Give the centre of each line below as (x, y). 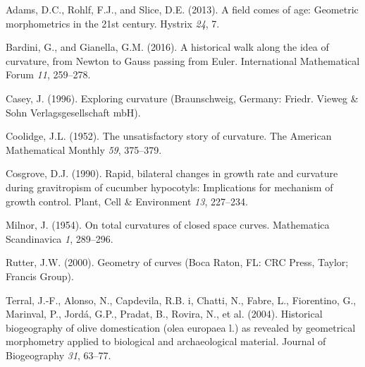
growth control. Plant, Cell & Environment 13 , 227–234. (127, 201)
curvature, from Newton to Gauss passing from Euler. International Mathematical (183, 60)
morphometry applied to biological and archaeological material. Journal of (166, 341)
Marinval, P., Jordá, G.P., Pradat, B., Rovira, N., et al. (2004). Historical (164, 314)
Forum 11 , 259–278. (48, 74)
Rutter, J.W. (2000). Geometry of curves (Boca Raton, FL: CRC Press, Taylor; (177, 262)
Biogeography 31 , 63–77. (58, 355)
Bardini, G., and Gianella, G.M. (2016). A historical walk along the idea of (167, 47)
